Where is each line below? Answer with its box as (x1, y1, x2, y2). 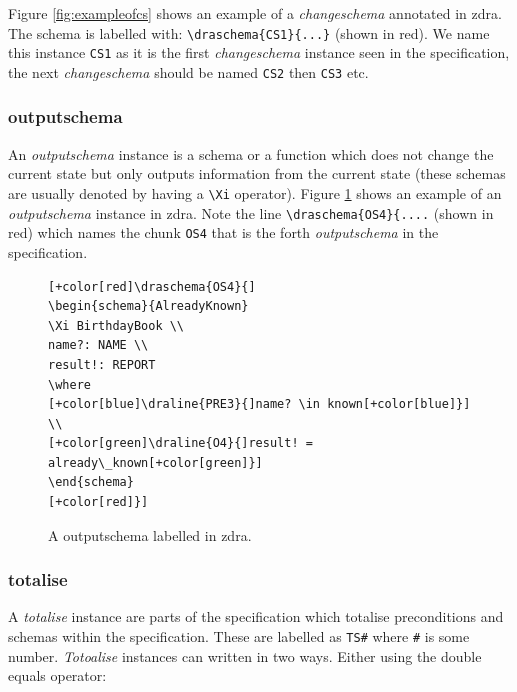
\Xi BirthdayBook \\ (48, 318, 185, 333)
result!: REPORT (48, 357, 156, 372)
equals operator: (8, 665, 107, 686)
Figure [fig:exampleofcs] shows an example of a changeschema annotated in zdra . (8, 3, 502, 23)
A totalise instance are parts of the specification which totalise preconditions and (8, 606, 504, 627)
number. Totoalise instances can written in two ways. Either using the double (8, 645, 482, 666)
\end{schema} (48, 475, 134, 490)
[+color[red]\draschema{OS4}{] (48, 279, 256, 294)
